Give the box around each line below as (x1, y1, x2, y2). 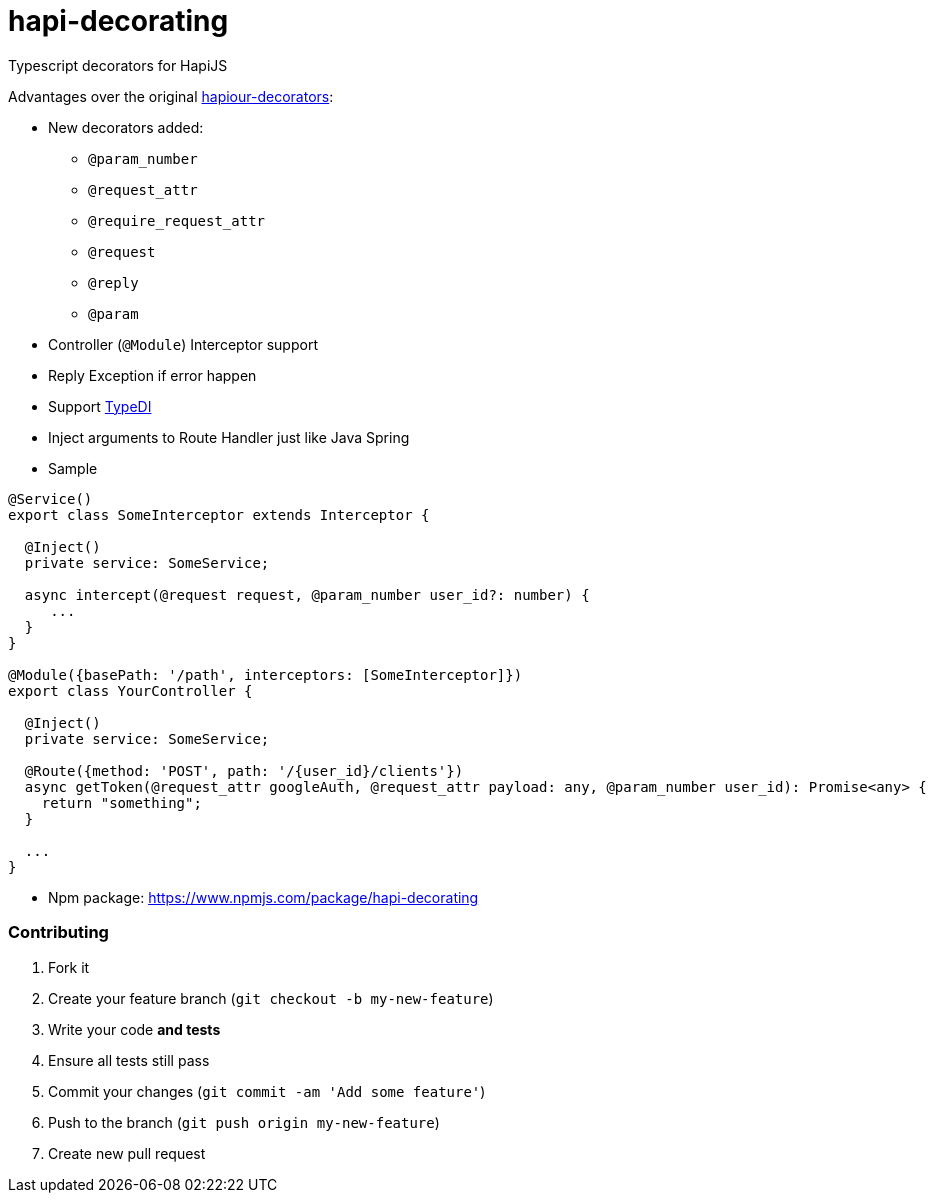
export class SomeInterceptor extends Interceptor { (8, 506, 430, 523)
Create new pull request (48, 1144, 206, 1162)
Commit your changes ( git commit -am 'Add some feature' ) (48, 1082, 486, 1100)
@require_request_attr (88, 212, 266, 229)
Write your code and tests (48, 1020, 221, 1038)
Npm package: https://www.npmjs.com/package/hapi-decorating (48, 888, 479, 906)
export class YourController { (8, 682, 253, 699)
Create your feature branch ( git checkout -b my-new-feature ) (48, 989, 494, 1007)
